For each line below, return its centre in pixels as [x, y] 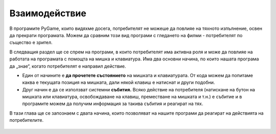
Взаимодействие [48, 13]
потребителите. [26, 120]
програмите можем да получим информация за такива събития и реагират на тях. [113, 104]
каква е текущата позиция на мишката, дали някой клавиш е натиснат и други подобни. [119, 82]
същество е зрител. [31, 43]
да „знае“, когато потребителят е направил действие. [68, 66]
